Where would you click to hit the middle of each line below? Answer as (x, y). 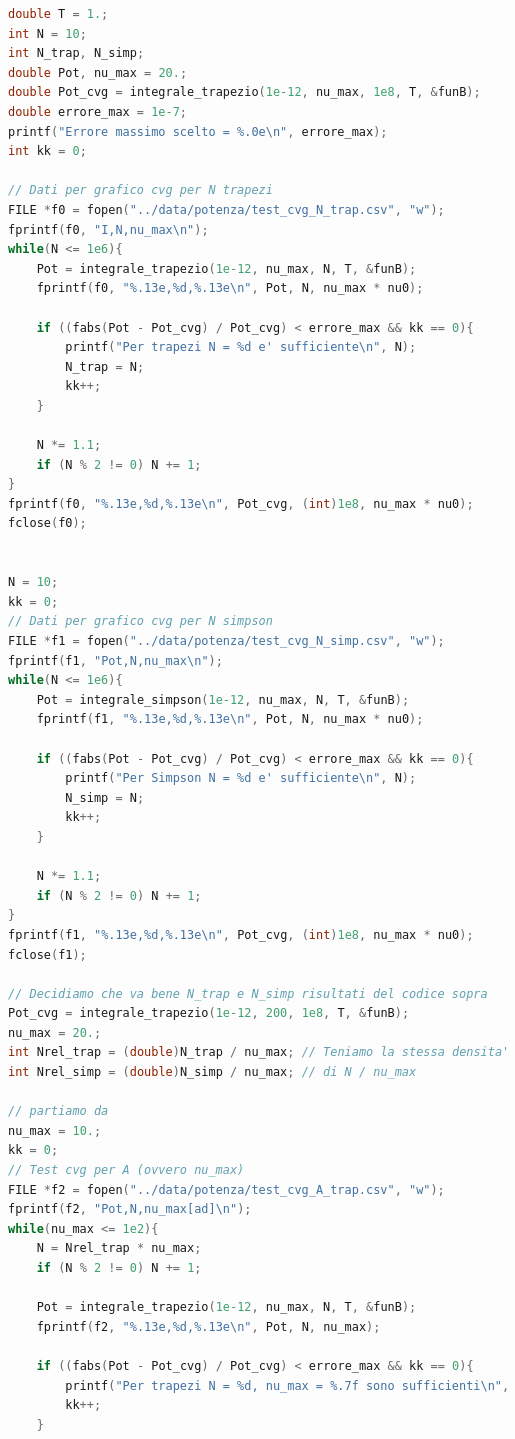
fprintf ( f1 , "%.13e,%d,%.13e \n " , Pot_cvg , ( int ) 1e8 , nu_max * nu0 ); (241, 934)
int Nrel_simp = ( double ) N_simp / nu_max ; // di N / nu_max (212, 1072)
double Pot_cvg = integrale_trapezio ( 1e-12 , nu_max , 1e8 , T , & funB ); (244, 92)
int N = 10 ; (47, 33)
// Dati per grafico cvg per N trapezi (140, 190)
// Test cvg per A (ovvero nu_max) (126, 1170)
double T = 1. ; (58, 14)
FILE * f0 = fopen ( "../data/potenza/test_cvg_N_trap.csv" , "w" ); (226, 209)
